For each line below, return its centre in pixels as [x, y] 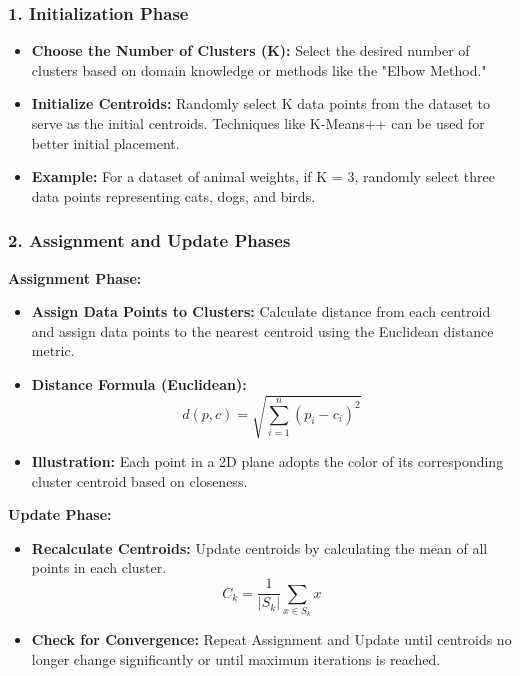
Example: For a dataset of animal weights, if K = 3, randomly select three [263, 176]
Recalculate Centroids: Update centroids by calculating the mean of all [259, 547]
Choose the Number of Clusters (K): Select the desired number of [250, 50]
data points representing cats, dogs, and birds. [173, 195]
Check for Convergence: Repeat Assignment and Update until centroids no [271, 639]
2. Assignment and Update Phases [149, 240]
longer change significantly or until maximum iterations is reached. [236, 658]
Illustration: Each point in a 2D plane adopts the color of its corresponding [267, 461]
